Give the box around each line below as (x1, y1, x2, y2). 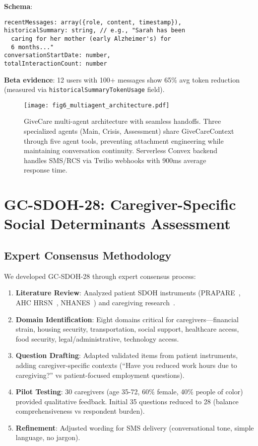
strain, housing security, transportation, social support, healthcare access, (15, 324, 239, 334)
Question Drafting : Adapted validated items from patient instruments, (15, 350, 238, 360)
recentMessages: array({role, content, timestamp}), (4, 18, 182, 26)
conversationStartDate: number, (4, 52, 111, 59)
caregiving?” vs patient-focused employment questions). (15, 369, 185, 380)
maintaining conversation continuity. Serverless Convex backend (24, 145, 218, 156)
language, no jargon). (15, 432, 80, 443)
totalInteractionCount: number (4, 60, 107, 67)
